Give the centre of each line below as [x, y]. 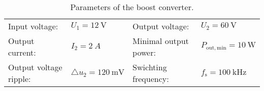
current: [22, 52]
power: [144, 52]
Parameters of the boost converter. [132, 7]
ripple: [20, 79]
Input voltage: [33, 26]
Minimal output [161, 41]
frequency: [151, 79]
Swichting [150, 67]
